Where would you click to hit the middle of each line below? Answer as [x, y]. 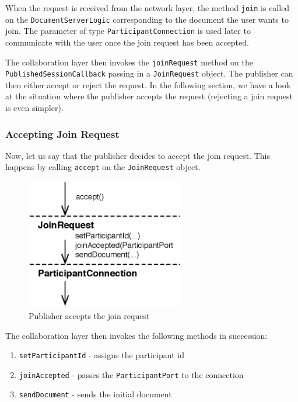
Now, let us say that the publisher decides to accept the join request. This [138, 155]
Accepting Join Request [62, 134]
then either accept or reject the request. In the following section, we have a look [148, 84]
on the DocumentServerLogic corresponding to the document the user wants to [147, 19]
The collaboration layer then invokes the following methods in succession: [136, 335]
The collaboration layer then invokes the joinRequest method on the [129, 62]
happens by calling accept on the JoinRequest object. [103, 167]
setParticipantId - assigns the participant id [102, 355]
